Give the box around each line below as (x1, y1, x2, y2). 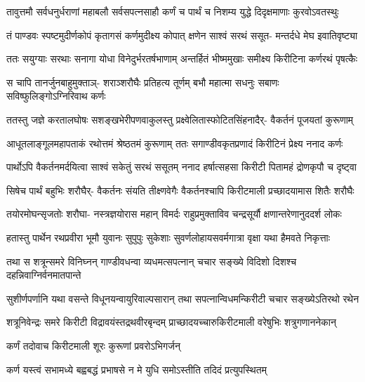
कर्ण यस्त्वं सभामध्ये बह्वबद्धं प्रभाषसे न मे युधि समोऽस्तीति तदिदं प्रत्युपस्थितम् (6, 362, 267, 376)
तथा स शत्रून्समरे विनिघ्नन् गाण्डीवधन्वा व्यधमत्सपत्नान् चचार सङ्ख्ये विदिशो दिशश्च (6, 253, 297, 268)
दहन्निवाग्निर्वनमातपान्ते (6, 268, 81, 282)
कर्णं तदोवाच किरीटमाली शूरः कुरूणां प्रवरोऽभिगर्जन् (6, 338, 180, 353)
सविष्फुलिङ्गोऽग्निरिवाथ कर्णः (6, 88, 106, 103)
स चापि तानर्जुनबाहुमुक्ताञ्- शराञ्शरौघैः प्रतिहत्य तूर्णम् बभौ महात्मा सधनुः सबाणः (6, 74, 279, 89)
